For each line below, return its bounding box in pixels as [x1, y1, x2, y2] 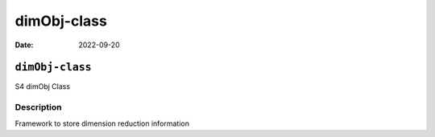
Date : [14, 40, 34, 50]
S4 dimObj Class [14, 82, 71, 91]
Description [14, 102, 62, 113]
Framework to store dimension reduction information [14, 119, 189, 128]
